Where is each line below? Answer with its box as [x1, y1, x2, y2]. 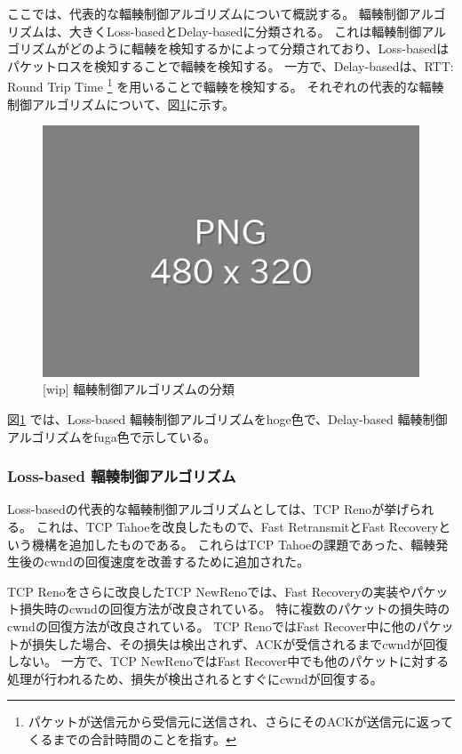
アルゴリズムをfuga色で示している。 [7, 427, 217, 445]
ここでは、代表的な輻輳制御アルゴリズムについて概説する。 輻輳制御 [7, 4, 409, 22]
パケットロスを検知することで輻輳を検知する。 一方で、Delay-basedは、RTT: [7, 56, 454, 75]
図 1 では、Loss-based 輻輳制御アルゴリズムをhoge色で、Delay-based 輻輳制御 [7, 410, 448, 429]
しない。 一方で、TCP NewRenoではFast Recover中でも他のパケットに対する [7, 652, 450, 670]
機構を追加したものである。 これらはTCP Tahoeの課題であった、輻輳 [31, 534, 436, 553]
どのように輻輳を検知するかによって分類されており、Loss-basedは [68, 39, 450, 58]
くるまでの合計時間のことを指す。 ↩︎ [28, 730, 236, 748]
